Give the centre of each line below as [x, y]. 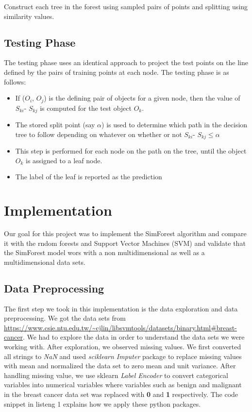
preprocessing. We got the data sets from [65, 318]
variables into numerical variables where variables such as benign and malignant [123, 385]
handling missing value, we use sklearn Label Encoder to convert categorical [116, 375]
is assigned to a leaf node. [64, 160]
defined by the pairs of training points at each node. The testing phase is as [117, 72]
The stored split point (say [55, 125]
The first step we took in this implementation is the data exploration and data [121, 308]
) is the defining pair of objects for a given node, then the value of [142, 98]
